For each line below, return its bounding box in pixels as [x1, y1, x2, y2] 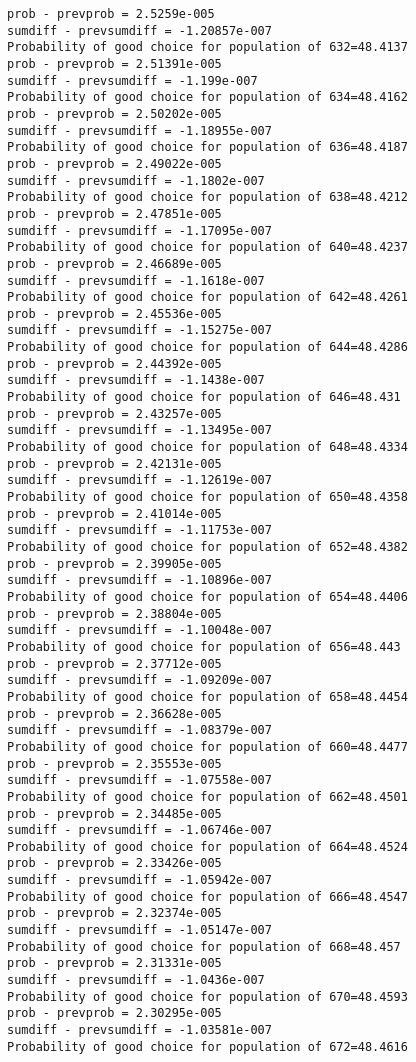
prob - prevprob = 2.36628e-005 [7, 706, 222, 721]
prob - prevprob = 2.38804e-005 [7, 606, 222, 621]
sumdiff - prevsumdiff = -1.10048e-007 [7, 623, 272, 638]
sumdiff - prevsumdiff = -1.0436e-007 [7, 973, 265, 988]
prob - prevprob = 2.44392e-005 [7, 356, 222, 371]
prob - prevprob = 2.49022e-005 [7, 156, 222, 171]
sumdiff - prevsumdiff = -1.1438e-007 [7, 373, 265, 388]
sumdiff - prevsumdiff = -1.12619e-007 [7, 473, 272, 488]
